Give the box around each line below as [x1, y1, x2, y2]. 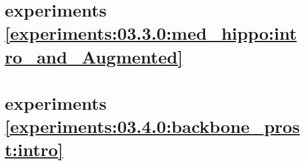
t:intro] [5, 137, 64, 161]
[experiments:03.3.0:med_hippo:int [5, 21, 297, 45]
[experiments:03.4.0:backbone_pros [5, 114, 300, 138]
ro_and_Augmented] [5, 44, 183, 68]
